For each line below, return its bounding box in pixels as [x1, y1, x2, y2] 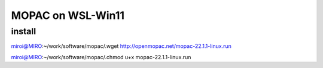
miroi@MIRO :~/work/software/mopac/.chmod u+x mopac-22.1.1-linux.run [11, 53, 191, 60]
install [11, 26, 36, 37]
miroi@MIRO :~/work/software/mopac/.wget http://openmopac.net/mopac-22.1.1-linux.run [11, 43, 231, 50]
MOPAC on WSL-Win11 [11, 9, 125, 22]
